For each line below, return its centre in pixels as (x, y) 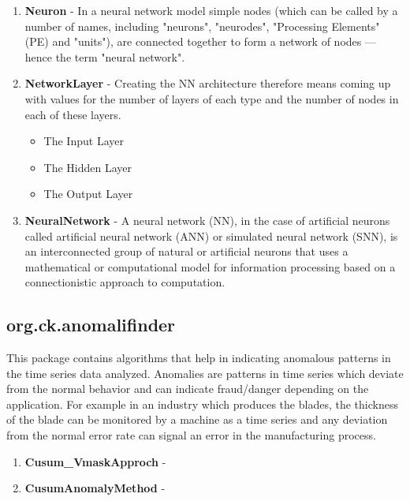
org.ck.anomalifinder (91, 325)
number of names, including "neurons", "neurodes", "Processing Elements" (202, 26)
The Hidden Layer (88, 167)
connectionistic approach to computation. (125, 282)
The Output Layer (88, 194)
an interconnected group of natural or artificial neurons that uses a (186, 251)
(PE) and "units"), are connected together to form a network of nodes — (200, 41)
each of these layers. (73, 114)
